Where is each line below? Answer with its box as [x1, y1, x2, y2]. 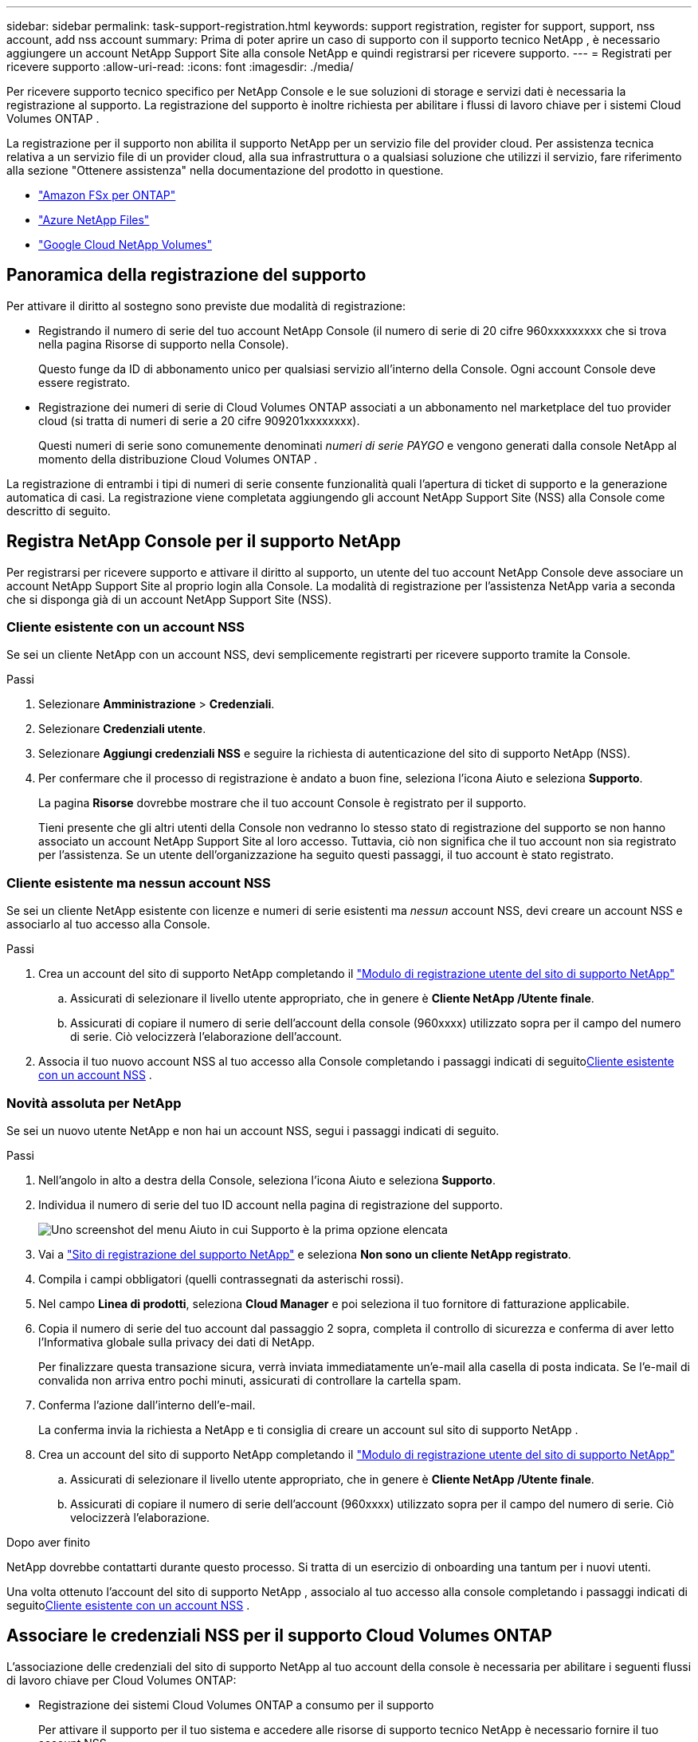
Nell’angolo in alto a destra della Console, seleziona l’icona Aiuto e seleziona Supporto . [38, 1172, 496, 1187]
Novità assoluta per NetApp [6, 1094, 182, 1111]
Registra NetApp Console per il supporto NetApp [6, 531, 401, 552]
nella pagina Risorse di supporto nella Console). [38, 337, 289, 351]
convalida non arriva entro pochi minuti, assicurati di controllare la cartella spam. [38, 1373, 461, 1387]
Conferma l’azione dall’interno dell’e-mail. [38, 1397, 256, 1412]
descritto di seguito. [6, 503, 111, 518]
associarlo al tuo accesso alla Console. [6, 917, 210, 932]
